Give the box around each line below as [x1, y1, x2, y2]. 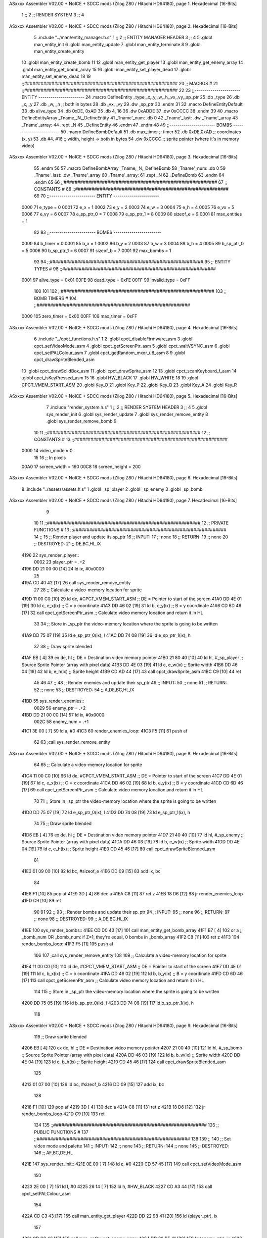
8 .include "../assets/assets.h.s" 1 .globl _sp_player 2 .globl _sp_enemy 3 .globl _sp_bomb [21, 486, 203, 492]
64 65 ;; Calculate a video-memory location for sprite [34, 762, 142, 768]
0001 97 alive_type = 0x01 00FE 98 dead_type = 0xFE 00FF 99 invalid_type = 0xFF [21, 277, 190, 283]
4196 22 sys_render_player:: [21, 552, 79, 558]
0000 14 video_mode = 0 [21, 448, 73, 454]
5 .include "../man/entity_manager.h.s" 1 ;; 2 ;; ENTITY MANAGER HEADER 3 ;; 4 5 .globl [34, 35, 213, 41]
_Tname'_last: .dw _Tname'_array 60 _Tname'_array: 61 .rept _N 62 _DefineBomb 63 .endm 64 [34, 172, 224, 178]
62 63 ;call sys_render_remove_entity [34, 739, 111, 745]
